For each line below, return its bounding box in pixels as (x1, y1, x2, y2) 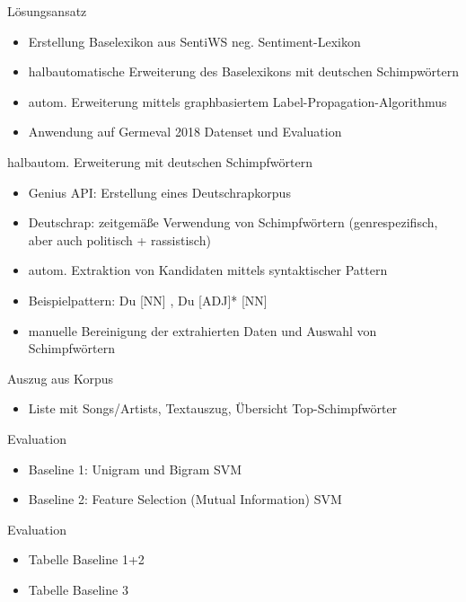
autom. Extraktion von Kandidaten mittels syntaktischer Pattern (28, 261, 388, 279)
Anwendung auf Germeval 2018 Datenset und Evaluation (28, 122, 342, 141)
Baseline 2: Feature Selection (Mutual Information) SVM (28, 490, 342, 509)
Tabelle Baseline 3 (28, 580, 128, 598)
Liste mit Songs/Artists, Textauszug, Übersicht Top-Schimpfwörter (28, 399, 398, 418)
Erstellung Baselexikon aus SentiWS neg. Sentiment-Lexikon (28, 31, 361, 50)
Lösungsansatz (7, 2, 87, 20)
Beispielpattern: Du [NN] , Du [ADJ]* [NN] (28, 290, 268, 309)
